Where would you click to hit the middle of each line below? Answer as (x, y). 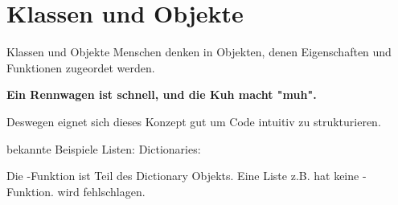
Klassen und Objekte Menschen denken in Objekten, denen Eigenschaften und (199, 52)
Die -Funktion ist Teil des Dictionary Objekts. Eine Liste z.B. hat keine (183, 176)
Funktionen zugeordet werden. (81, 67)
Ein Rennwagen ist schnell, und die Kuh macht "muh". (162, 94)
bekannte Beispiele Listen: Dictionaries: (104, 148)
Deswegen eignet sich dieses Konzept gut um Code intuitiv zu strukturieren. (194, 121)
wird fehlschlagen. (101, 191)
